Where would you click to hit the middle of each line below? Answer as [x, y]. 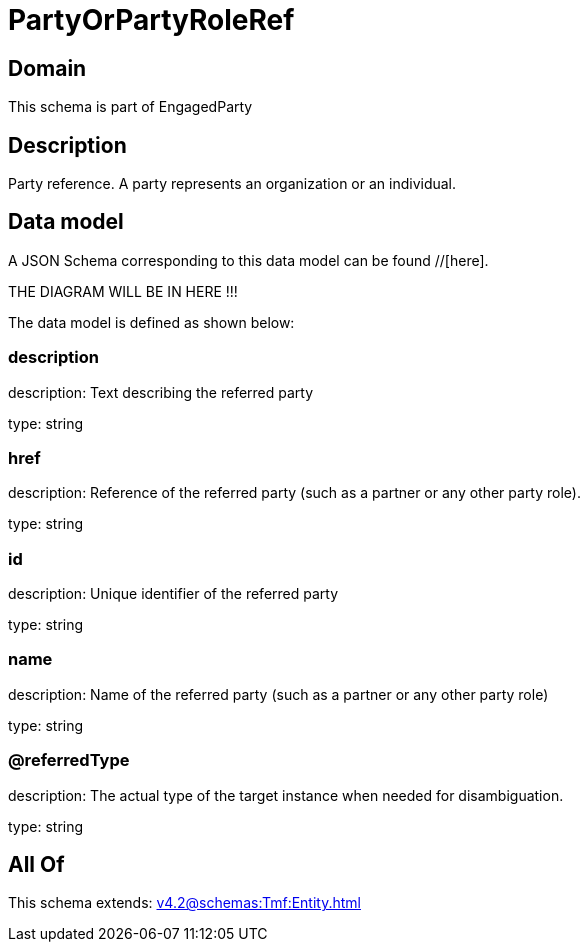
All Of [36, 865]
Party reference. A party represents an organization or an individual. [232, 184]
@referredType [69, 760]
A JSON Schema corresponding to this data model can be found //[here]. [248, 260]
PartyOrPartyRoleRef [151, 20]
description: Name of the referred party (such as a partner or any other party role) [278, 694]
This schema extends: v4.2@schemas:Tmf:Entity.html [184, 903]
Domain [47, 68]
